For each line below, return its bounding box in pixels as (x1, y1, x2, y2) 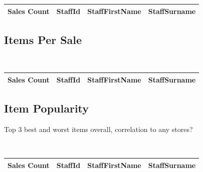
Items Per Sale (4, 31, 82, 47)
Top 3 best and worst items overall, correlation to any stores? (4, 124, 193, 134)
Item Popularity (4, 100, 89, 116)
